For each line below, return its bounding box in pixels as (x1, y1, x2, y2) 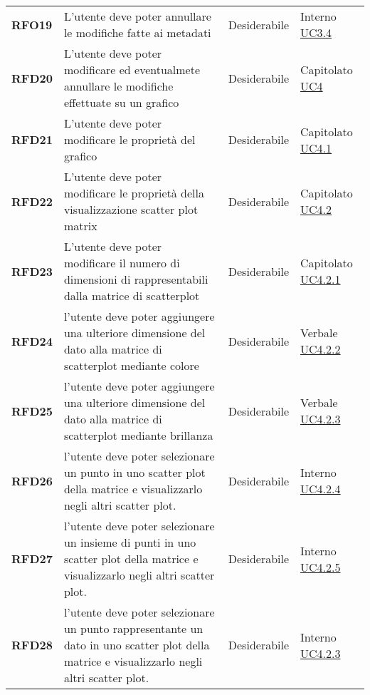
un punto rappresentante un (63, 620, 203, 637)
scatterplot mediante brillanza (63, 427, 213, 443)
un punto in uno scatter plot (63, 464, 206, 480)
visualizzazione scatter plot (63, 201, 199, 217)
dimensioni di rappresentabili (63, 271, 208, 287)
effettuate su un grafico (63, 94, 179, 110)
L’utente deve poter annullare (63, 8, 211, 24)
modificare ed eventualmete (63, 61, 201, 78)
